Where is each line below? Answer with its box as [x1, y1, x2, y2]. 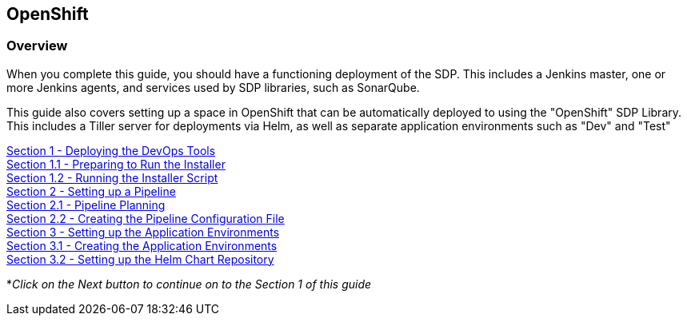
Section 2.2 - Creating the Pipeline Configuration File [6, 211, 285, 225]
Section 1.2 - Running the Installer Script [6, 170, 218, 185]
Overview [6, 38, 68, 54]
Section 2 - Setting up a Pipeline [6, 184, 176, 198]
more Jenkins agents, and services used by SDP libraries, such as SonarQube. [6, 80, 420, 94]
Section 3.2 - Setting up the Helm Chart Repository [6, 252, 274, 266]
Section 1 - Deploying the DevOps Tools [6, 143, 216, 157]
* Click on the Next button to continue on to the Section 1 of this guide [6, 276, 372, 291]
